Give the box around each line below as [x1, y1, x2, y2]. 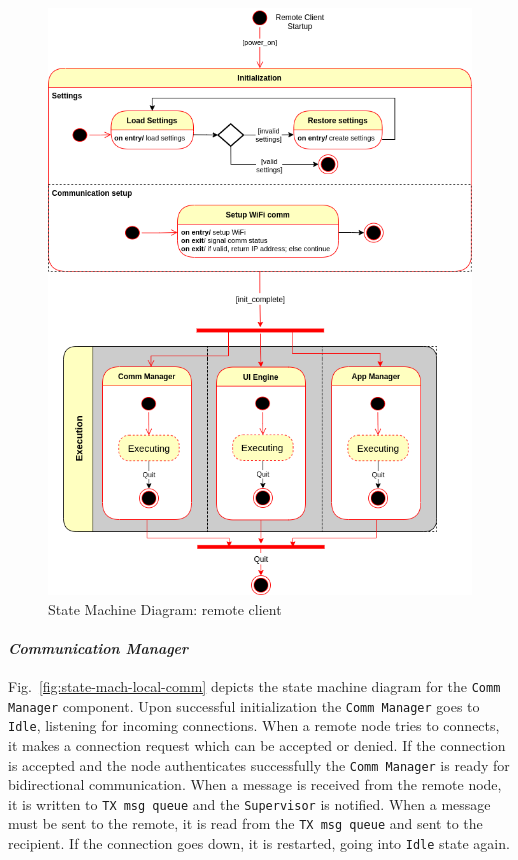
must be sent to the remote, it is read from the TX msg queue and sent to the [8, 813, 483, 834]
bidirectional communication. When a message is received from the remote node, [8, 774, 502, 795]
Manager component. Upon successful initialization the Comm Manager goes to [8, 695, 480, 716]
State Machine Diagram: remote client [48, 598, 282, 619]
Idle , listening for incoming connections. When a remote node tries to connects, [8, 715, 500, 736]
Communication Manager [8, 637, 189, 658]
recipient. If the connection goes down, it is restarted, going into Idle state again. [8, 833, 510, 854]
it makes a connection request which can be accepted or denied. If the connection [8, 734, 506, 755]
